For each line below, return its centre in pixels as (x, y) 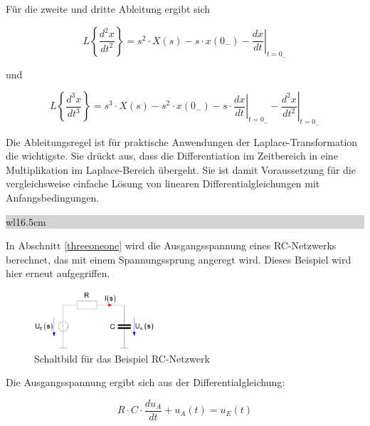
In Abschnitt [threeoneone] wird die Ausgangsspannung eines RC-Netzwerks (171, 245)
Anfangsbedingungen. (53, 197)
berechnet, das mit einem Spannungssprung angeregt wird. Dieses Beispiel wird (179, 259)
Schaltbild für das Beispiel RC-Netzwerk (122, 358)
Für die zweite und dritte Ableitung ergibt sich (108, 9)
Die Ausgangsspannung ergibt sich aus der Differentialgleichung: (146, 382)
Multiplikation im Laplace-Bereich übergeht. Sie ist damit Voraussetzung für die (181, 169)
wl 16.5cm (26, 221)
